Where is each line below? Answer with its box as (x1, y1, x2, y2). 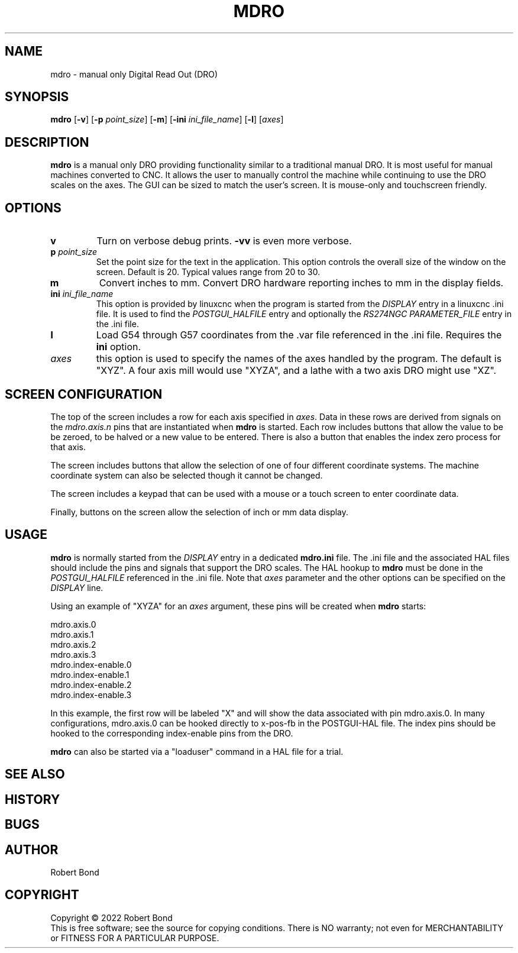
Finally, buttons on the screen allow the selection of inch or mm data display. (50, 506, 349, 517)
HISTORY (5, 792, 60, 807)
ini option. (96, 341, 141, 353)
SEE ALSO (5, 767, 65, 782)
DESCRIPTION (5, 134, 89, 150)
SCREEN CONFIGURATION (5, 386, 163, 402)
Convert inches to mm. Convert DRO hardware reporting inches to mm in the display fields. (99, 277, 504, 289)
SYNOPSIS (5, 89, 69, 105)
